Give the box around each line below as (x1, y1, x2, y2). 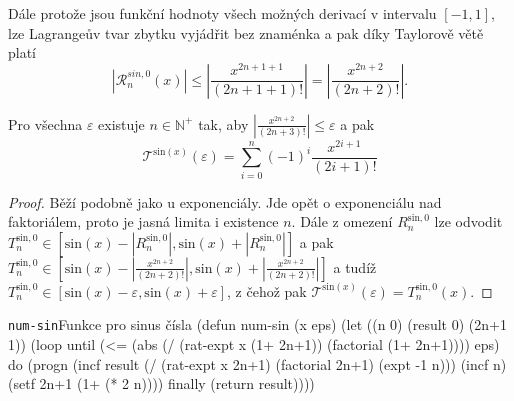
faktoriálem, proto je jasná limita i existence (8, 211, 279, 232)
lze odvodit (434, 211, 503, 232)
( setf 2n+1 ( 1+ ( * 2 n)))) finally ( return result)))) (8, 373, 315, 394)
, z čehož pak (227, 280, 307, 301)
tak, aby (198, 113, 249, 134)
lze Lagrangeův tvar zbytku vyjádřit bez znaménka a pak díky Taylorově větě (8, 22, 484, 43)
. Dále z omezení (291, 211, 393, 232)
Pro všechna (8, 113, 83, 134)
